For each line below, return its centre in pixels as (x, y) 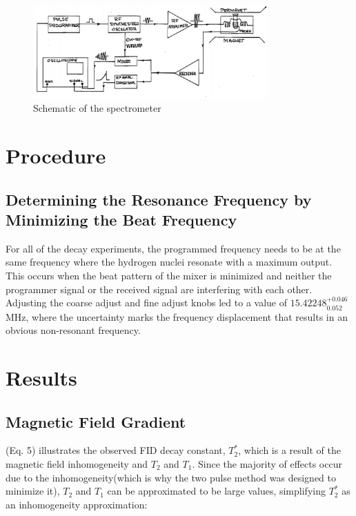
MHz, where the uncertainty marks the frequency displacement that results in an (177, 316)
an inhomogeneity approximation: (77, 504)
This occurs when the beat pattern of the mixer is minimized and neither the (169, 275)
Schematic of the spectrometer (97, 108)
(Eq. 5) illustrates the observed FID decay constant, (116, 450)
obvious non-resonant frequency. (73, 330)
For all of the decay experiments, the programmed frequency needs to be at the (173, 248)
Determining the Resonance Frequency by (159, 199)
